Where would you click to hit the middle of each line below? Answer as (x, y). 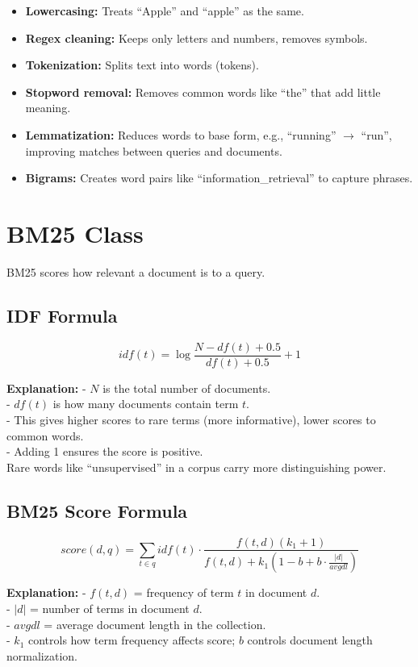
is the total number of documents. (187, 388)
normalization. (42, 655)
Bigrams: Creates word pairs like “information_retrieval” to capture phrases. (219, 178)
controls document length (310, 640)
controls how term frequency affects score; (132, 640)
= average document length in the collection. (155, 624)
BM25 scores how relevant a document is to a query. (136, 271)
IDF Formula (62, 315)
